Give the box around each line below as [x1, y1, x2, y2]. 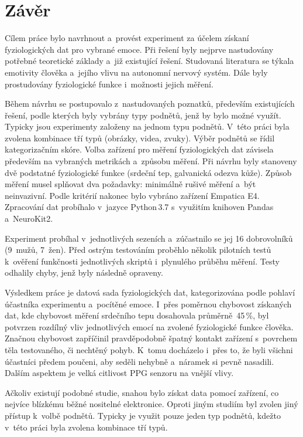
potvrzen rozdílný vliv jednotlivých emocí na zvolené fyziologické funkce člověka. [5, 320, 294, 333]
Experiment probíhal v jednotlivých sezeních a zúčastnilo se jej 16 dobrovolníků [5, 232, 293, 244]
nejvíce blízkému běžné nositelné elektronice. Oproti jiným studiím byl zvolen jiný [5, 398, 298, 410]
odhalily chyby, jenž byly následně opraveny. [5, 266, 163, 279]
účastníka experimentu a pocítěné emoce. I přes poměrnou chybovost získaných [5, 297, 292, 310]
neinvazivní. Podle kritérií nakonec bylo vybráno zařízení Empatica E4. [5, 189, 260, 201]
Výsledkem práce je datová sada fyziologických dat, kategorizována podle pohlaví [5, 286, 295, 298]
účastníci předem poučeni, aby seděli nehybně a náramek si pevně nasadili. [5, 355, 274, 367]
